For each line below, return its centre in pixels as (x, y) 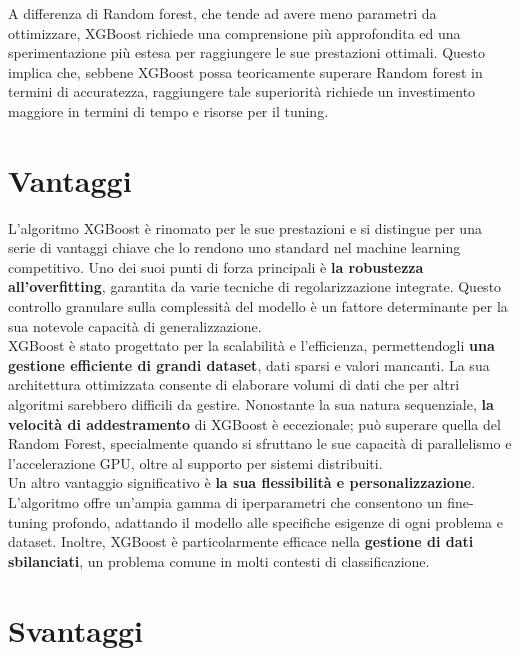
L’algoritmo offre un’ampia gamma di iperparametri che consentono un (225, 502)
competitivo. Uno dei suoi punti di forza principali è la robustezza (216, 266)
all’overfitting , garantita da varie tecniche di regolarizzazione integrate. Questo (255, 286)
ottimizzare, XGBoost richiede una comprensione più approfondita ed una (234, 32)
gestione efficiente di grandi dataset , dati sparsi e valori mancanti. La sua (249, 364)
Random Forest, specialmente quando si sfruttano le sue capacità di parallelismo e (260, 443)
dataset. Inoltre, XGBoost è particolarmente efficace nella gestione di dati (241, 541)
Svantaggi (76, 629)
